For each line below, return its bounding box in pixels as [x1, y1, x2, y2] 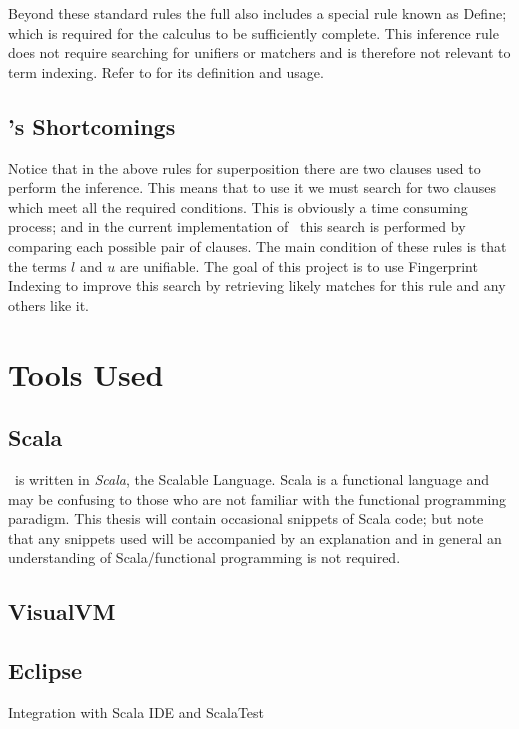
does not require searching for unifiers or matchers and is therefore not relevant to [8, 42, 511, 63]
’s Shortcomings [8, 110, 176, 141]
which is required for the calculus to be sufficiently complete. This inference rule [8, 22, 499, 43]
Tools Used [8, 353, 164, 394]
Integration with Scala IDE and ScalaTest [8, 701, 265, 722]
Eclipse [8, 655, 83, 686]
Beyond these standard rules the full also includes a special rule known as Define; [8, 3, 507, 23]
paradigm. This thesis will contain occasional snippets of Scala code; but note [8, 508, 484, 529]
